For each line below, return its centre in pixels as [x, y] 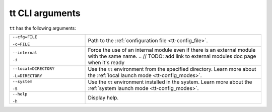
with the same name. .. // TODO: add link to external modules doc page [172, 56]
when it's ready [106, 62]
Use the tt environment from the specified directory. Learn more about [172, 69]
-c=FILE [21, 44]
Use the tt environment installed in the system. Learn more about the [170, 82]
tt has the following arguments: [43, 28]
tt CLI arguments [45, 13]
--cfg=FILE [25, 37]
